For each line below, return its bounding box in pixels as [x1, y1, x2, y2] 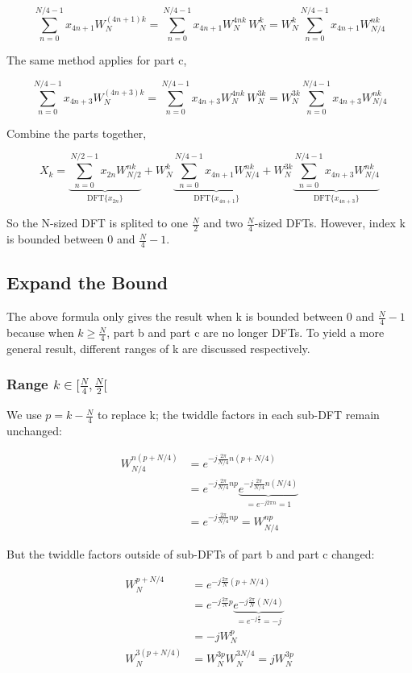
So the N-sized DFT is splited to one [6, 214, 188, 231]
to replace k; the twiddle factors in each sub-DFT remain [97, 406, 380, 423]
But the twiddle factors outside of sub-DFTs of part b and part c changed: [6, 545, 375, 562]
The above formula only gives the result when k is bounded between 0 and [6, 308, 375, 325]
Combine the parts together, [6, 124, 147, 141]
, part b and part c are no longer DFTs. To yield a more [106, 324, 385, 341]
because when [6, 324, 74, 341]
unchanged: [6, 422, 62, 439]
